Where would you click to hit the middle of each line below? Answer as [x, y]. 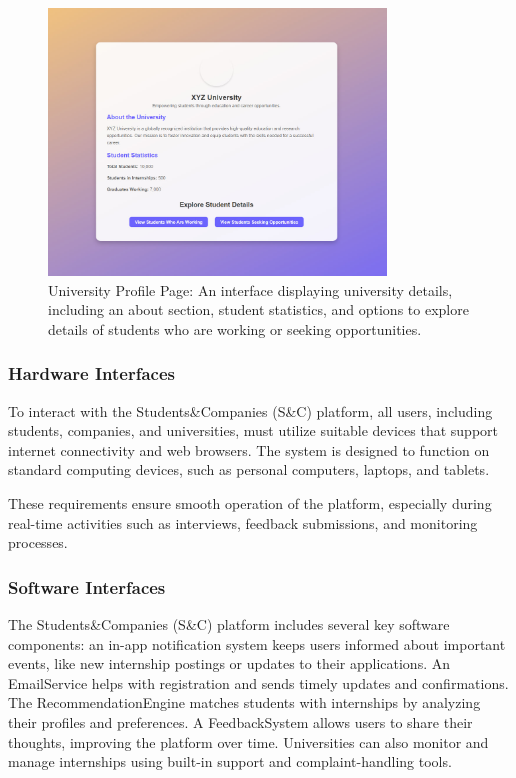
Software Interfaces [87, 586]
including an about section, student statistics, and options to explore [258, 309]
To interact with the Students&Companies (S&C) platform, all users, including [250, 410]
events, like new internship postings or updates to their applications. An [229, 663]
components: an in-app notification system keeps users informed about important [257, 643]
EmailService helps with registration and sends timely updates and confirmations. [258, 682]
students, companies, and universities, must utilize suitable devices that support [253, 430]
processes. [38, 542]
